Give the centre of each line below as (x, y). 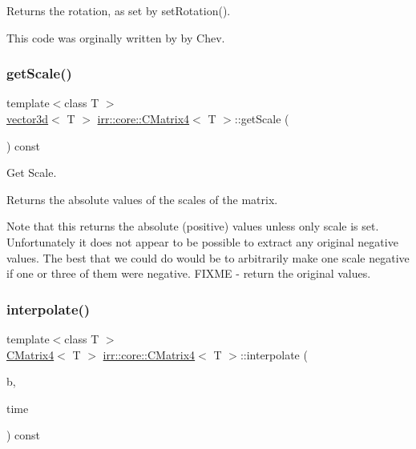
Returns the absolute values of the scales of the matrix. (142, 199)
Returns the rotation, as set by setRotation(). (119, 10)
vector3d (28, 118)
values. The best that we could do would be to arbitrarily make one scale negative (208, 257)
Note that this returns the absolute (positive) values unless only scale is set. (193, 226)
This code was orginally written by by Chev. (116, 37)
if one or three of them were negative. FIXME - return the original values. (189, 273)
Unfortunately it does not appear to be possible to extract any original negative (202, 241)
